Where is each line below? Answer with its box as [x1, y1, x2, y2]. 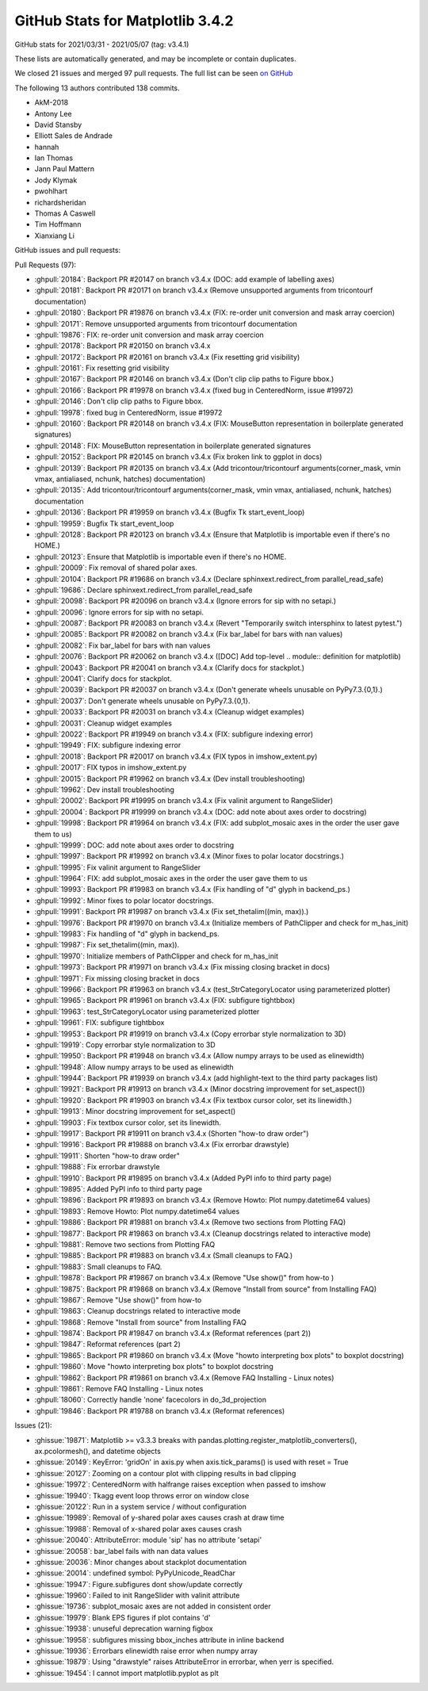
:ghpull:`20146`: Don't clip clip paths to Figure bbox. [34, 396, 204, 406]
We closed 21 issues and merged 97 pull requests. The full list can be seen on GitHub [14, 68, 293, 78]
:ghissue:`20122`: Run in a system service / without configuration [34, 1502, 247, 1511]
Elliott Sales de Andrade [34, 131, 113, 140]
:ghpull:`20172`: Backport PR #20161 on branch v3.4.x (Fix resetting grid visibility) [34, 352, 300, 362]
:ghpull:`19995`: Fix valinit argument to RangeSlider [34, 863, 201, 872]
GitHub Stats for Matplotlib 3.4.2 [14, 12, 234, 29]
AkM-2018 [34, 98, 69, 107]
